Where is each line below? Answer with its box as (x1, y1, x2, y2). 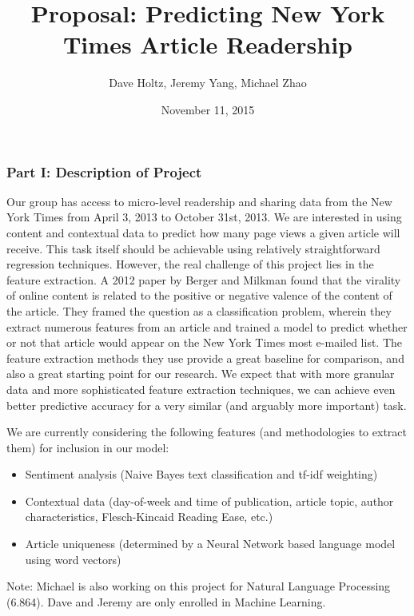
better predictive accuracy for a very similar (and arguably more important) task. (6, 396, 407, 413)
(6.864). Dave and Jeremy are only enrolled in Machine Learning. (6, 593, 326, 610)
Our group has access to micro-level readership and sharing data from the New (6, 193, 392, 209)
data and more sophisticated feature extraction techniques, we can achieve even (6, 380, 396, 397)
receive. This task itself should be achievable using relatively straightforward (6, 240, 380, 256)
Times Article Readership (62, 28, 353, 61)
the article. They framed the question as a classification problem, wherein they (6, 302, 392, 319)
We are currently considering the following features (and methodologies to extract (6, 423, 407, 440)
